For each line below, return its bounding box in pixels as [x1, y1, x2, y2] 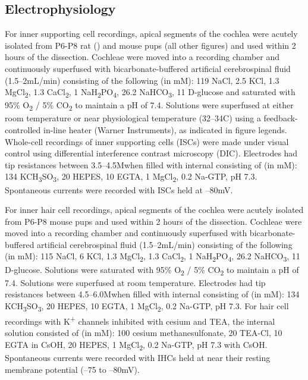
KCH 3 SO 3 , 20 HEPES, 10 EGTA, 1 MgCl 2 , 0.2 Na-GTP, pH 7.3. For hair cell [5, 299, 289, 313]
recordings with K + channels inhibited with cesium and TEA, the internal [5, 313, 275, 327]
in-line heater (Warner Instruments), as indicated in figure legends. [43, 124, 287, 136]
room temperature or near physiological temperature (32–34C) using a [5, 112, 261, 124]
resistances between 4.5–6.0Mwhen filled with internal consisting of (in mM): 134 [5, 288, 300, 300]
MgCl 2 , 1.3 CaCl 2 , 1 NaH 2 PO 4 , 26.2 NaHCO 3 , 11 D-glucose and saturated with [5, 86, 296, 99]
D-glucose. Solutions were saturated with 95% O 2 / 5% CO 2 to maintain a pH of [5, 263, 299, 277]
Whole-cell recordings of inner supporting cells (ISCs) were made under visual [5, 135, 289, 147]
